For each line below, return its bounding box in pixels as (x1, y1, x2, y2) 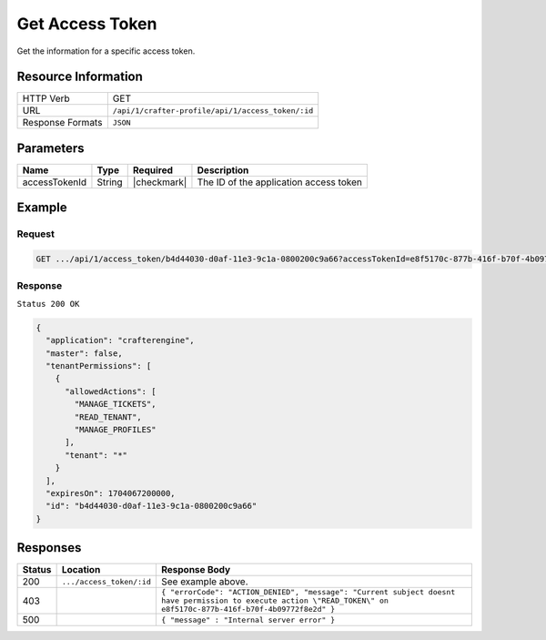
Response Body (160, 564, 231, 576)
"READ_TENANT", (74, 411, 143, 422)
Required (132, 164, 173, 177)
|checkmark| (132, 176, 187, 188)
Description (197, 164, 249, 177)
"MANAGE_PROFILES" (74, 424, 157, 434)
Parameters (16, 140, 85, 156)
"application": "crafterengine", (45, 335, 195, 346)
